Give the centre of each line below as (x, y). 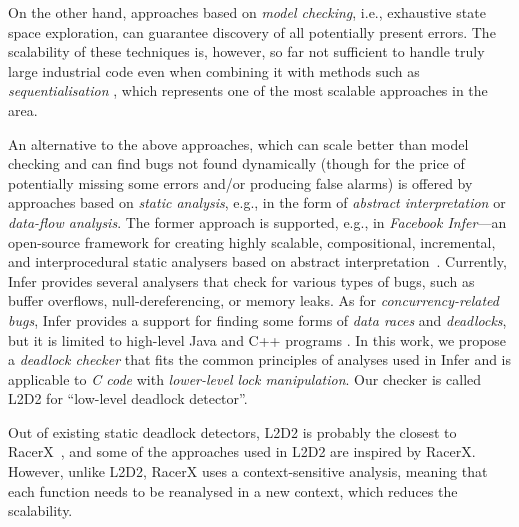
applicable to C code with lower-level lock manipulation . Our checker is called (245, 378)
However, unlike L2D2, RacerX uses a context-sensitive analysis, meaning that (248, 471)
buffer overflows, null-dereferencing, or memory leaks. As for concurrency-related (253, 300)
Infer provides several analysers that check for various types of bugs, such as (241, 280)
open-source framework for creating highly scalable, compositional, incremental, (252, 241)
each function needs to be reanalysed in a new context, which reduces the (233, 490)
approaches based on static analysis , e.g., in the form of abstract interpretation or (257, 202)
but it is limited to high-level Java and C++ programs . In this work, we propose (257, 339)
